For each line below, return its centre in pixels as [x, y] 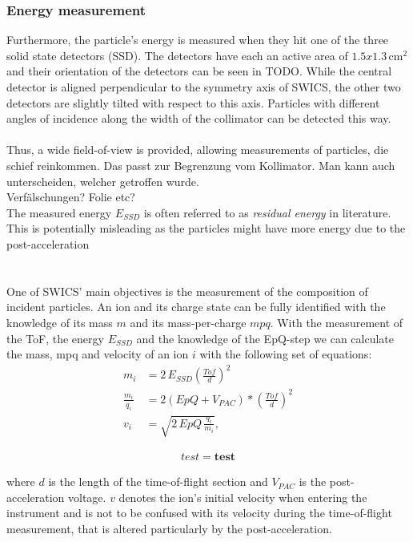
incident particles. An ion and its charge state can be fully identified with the [196, 307]
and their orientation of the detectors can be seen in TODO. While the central [199, 71]
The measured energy [59, 212]
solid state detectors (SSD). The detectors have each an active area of [177, 55]
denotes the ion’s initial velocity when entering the [243, 497]
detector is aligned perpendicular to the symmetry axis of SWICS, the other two [204, 87]
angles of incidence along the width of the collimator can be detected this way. [199, 118]
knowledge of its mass [60, 322]
